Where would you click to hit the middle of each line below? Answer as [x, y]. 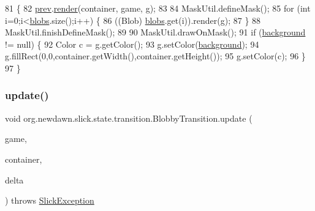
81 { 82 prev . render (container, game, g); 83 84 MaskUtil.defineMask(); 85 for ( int [158, 8]
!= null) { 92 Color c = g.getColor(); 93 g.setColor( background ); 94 [132, 44]
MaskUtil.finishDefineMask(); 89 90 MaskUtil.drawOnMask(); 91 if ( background [155, 32]
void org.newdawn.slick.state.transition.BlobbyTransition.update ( [129, 118]
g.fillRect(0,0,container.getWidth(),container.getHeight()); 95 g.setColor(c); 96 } [155, 56]
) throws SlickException [50, 200]
